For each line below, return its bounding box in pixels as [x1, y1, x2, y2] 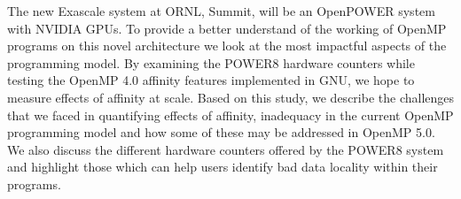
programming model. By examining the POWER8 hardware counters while [7, 53, 415, 72]
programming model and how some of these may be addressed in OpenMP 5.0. [7, 123, 435, 142]
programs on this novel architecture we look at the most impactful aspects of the [7, 36, 447, 55]
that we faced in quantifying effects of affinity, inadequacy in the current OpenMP [7, 105, 454, 124]
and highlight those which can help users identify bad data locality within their [7, 157, 438, 176]
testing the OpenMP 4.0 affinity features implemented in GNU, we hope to [7, 71, 415, 89]
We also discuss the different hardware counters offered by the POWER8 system [7, 140, 444, 158]
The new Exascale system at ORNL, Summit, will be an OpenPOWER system [7, 2, 435, 19]
